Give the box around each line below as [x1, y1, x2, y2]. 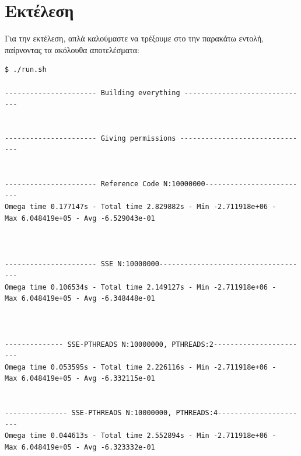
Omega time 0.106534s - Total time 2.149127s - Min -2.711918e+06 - [5, 283, 276, 291]
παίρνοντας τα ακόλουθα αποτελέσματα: [5, 43, 139, 55]
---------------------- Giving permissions [5, 134, 176, 142]
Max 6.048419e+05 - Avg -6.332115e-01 [5, 374, 155, 383]
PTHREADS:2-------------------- [171, 340, 297, 349]
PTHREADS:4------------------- [176, 409, 297, 417]
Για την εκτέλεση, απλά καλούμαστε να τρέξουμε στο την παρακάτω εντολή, [5, 32, 264, 44]
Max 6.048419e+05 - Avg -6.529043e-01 [5, 214, 155, 223]
